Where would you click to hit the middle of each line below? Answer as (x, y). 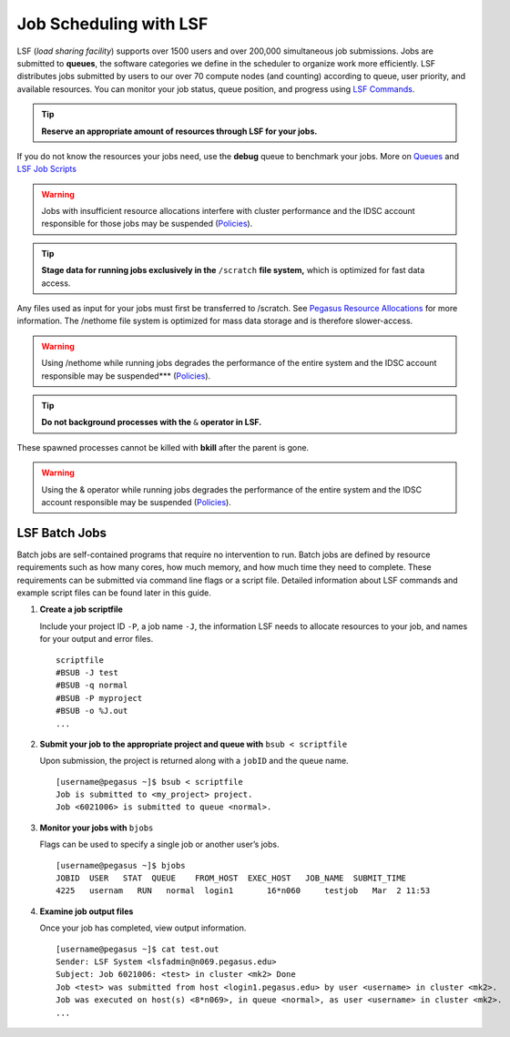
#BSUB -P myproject (99, 698)
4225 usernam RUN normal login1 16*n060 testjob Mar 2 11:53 (243, 891)
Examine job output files (87, 911)
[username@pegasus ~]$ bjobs (121, 865)
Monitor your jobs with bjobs (97, 828)
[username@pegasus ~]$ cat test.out (138, 949)
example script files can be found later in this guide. (114, 593)
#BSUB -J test (87, 672)
